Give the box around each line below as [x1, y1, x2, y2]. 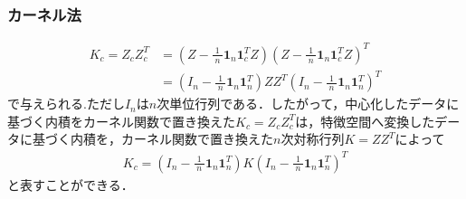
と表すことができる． [7, 175, 134, 194]
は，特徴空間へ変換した [295, 111, 435, 130]
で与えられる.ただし [7, 94, 125, 113]
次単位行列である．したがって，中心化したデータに [157, 94, 460, 113]
